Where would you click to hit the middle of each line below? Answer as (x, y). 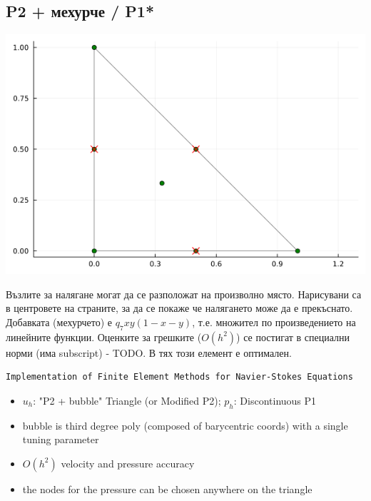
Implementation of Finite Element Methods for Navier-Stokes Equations (179, 377)
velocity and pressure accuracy (128, 463)
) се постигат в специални (293, 336)
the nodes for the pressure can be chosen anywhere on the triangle (167, 489)
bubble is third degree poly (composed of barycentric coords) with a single (185, 425)
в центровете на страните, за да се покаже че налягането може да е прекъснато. (179, 308)
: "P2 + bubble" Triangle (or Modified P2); (127, 400)
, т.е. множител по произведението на (274, 322)
